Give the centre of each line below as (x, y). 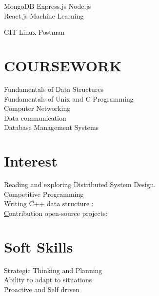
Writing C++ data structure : (49, 203)
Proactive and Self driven (42, 289)
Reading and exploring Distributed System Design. (80, 184)
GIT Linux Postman (34, 32)
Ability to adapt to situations (48, 280)
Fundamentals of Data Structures (54, 89)
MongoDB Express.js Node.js (48, 6)
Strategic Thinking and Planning (53, 270)
